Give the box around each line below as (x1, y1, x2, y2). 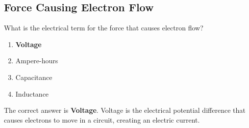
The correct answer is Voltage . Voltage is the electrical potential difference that (4, 105, 246, 115)
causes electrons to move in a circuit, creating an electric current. (4, 114, 200, 125)
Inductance (15, 88, 49, 99)
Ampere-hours (15, 55, 58, 66)
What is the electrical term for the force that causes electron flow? (4, 23, 203, 33)
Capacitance (15, 72, 52, 82)
